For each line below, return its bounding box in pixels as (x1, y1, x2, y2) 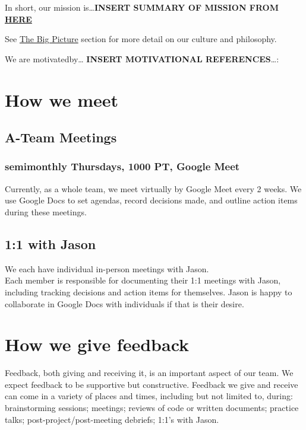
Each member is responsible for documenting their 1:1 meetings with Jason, (5, 274, 281, 286)
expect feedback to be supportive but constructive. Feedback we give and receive (5, 378, 298, 390)
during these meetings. (5, 205, 87, 218)
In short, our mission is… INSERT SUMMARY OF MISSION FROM (5, 1, 279, 13)
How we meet (5, 87, 119, 112)
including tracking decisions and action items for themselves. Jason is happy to (5, 285, 292, 298)
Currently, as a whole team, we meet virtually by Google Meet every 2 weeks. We (5, 182, 302, 195)
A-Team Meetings (5, 128, 117, 146)
